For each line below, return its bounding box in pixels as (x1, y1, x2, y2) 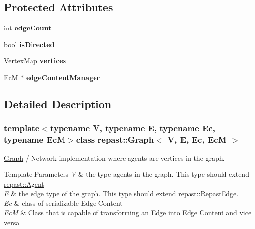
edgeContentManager (26, 72, 100, 82)
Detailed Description (4, 96, 112, 111)
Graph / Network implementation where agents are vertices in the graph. (4, 152, 225, 163)
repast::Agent (4, 178, 44, 189)
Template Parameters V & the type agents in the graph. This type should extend (4, 169, 249, 179)
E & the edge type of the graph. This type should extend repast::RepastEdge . (4, 188, 239, 199)
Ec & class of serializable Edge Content (4, 198, 123, 208)
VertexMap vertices (4, 56, 66, 66)
